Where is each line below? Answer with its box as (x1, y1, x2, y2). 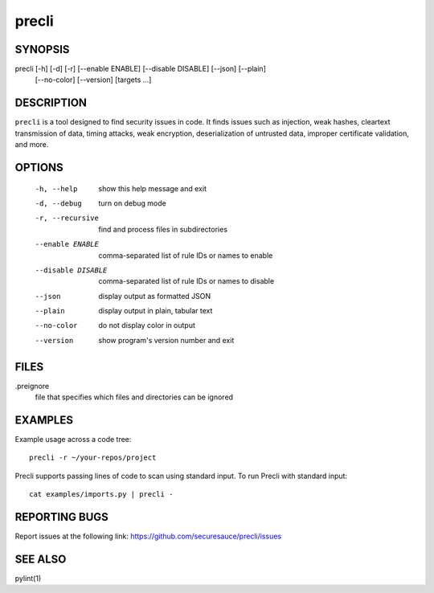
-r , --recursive (35, 214, 100, 223)
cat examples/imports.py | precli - (29, 490, 174, 499)
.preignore (14, 381, 50, 391)
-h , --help (35, 184, 78, 193)
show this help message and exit (98, 183, 207, 193)
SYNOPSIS (14, 43, 70, 56)
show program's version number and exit (98, 335, 235, 345)
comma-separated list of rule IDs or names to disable (98, 276, 275, 286)
